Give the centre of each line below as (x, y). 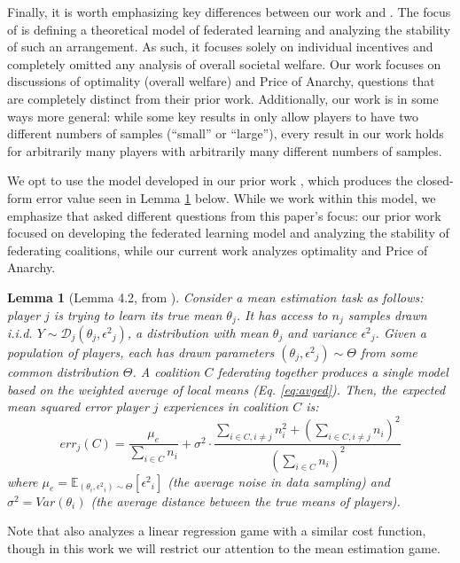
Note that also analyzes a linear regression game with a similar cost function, (217, 531)
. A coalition (166, 371)
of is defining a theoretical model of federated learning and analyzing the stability (229, 29)
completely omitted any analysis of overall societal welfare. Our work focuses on (224, 63)
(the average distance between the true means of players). (246, 500)
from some (389, 352)
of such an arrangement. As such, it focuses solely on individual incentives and (220, 47)
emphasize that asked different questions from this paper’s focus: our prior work (224, 215)
